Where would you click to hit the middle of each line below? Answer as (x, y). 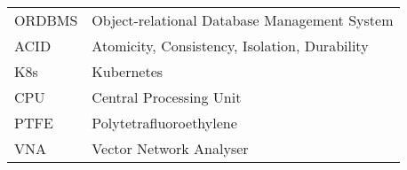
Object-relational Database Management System (243, 20)
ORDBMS (46, 20)
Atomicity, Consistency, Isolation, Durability (230, 46)
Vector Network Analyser (170, 148)
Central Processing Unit (167, 97)
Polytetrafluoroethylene (164, 123)
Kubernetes (128, 71)
